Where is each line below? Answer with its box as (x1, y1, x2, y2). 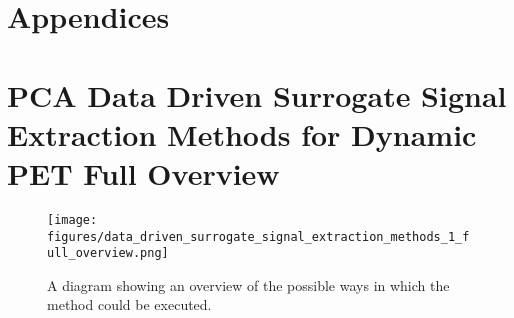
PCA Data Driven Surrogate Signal (7, 74, 507, 115)
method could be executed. (47, 294, 212, 315)
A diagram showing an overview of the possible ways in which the (47, 274, 450, 295)
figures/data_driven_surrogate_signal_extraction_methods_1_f (47, 229, 470, 244)
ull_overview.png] (47, 246, 169, 261)
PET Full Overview (7, 152, 280, 193)
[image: (47, 212, 98, 227)
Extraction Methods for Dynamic (7, 113, 477, 154)
